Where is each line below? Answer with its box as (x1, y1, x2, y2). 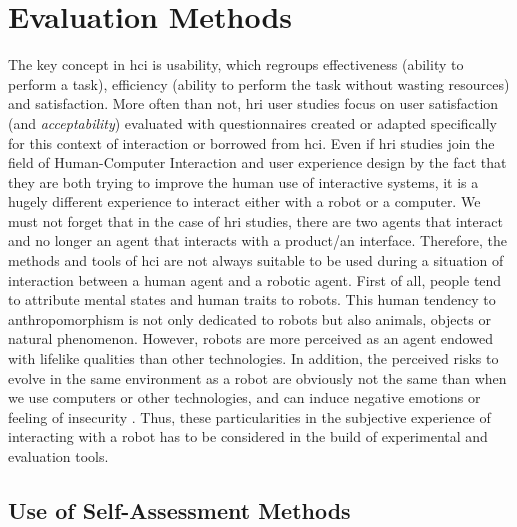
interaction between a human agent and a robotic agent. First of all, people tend (8, 269, 502, 290)
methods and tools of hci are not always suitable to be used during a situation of (8, 250, 504, 271)
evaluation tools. (8, 446, 109, 466)
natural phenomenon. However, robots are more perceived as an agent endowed (8, 328, 493, 349)
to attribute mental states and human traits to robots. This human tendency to (8, 289, 496, 310)
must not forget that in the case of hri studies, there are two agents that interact (8, 210, 503, 231)
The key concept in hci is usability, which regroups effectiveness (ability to (8, 54, 464, 75)
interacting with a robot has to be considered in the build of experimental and (8, 426, 488, 447)
